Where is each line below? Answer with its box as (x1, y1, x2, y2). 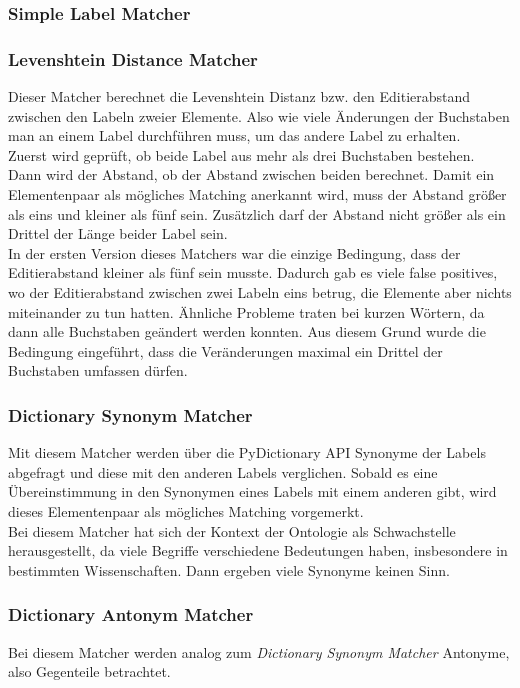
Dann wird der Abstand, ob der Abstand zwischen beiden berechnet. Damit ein (8, 164, 495, 185)
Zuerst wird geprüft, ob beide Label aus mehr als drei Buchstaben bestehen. (8, 144, 475, 165)
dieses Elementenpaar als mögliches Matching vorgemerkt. (8, 500, 364, 521)
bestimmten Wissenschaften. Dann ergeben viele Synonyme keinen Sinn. (8, 559, 450, 580)
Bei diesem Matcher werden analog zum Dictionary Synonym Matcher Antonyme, (8, 641, 510, 662)
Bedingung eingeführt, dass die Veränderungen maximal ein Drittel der (8, 340, 443, 361)
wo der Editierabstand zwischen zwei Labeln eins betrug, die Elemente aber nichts (8, 282, 512, 302)
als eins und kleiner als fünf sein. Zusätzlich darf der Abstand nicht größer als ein (8, 203, 506, 224)
